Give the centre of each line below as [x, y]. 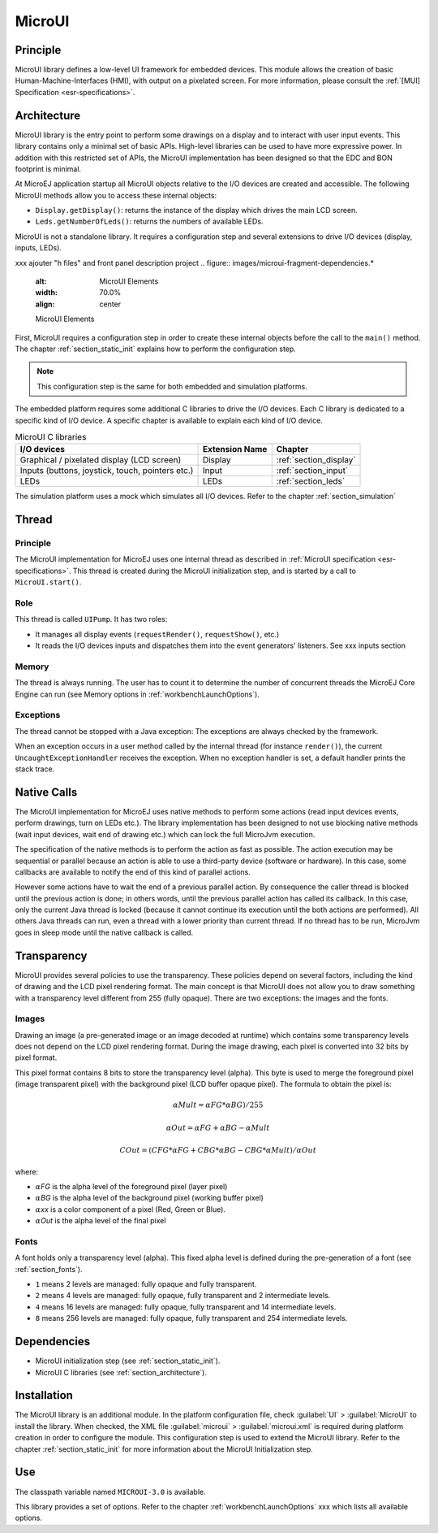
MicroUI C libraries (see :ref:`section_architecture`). [121, 1372]
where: [27, 1171]
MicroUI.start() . [48, 582]
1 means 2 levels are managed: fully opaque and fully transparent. [146, 1284]
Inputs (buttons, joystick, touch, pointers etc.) [107, 471]
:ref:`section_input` [312, 471]
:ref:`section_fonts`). [49, 1269]
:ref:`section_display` [316, 460]
